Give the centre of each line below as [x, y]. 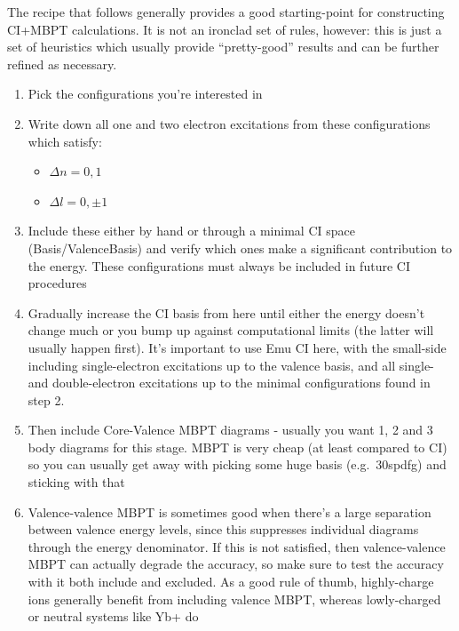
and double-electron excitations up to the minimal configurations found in [229, 383]
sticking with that [76, 482]
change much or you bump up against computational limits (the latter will [231, 330]
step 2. [46, 399]
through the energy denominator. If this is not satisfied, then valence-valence [237, 546]
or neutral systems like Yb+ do [113, 616]
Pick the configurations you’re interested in [145, 94]
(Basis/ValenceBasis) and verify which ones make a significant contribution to [240, 248]
